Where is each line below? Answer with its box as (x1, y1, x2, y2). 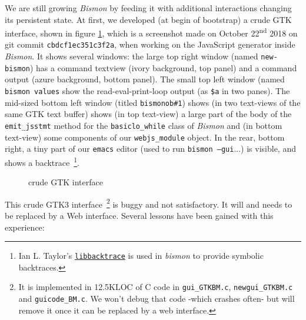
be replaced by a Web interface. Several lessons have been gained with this (5, 209, 274, 221)
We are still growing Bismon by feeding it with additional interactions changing (5, 2, 292, 14)
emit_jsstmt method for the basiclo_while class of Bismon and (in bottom (5, 119, 282, 131)
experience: (5, 221, 45, 233)
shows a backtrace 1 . (5, 154, 79, 168)
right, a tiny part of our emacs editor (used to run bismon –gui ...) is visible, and (5, 142, 296, 155)
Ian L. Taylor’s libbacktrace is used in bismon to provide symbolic (18, 249, 264, 262)
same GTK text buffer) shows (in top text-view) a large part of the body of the (5, 108, 292, 120)
